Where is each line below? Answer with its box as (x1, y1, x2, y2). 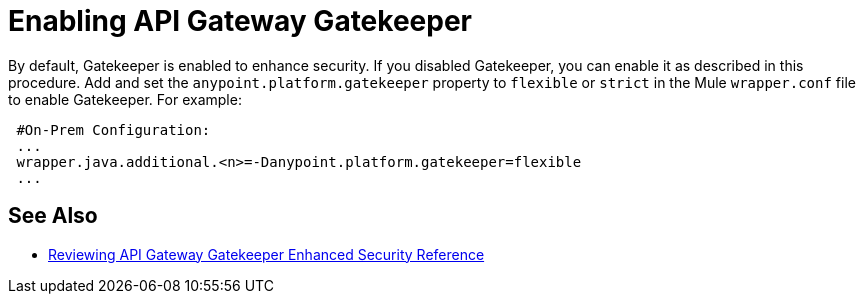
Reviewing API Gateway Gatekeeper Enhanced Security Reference (48, 245, 485, 263)
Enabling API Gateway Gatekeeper (8, 4, 472, 38)
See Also (8, 203, 98, 229)
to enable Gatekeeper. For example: (8, 90, 242, 108)
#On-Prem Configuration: (16, 121, 211, 138)
